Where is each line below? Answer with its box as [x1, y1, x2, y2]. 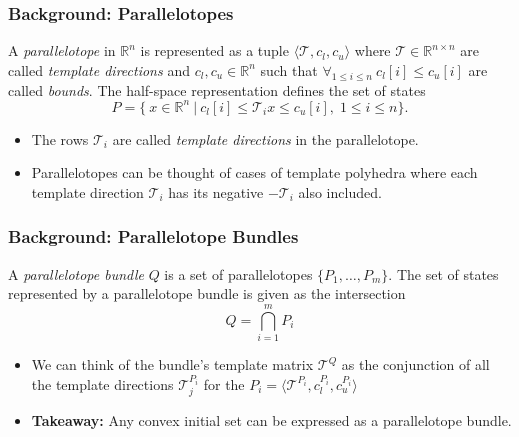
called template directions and [8, 59, 190, 80]
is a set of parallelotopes [164, 263, 313, 284]
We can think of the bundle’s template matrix [31, 354, 314, 375]
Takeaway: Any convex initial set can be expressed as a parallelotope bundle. [31, 410, 512, 431]
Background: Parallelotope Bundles [8, 224, 299, 249]
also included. [298, 181, 382, 202]
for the [203, 373, 245, 394]
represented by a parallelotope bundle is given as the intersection [8, 283, 406, 304]
